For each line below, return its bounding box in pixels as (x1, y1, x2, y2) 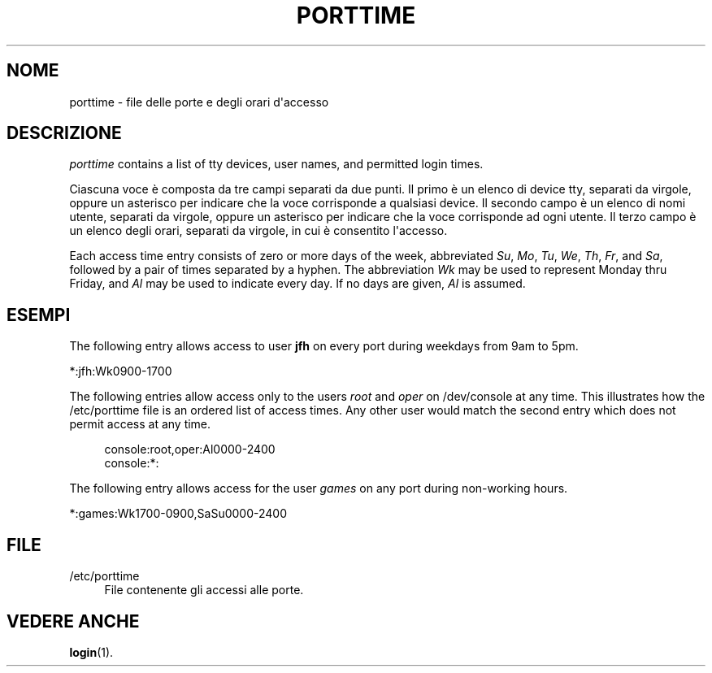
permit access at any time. (69, 417, 211, 432)
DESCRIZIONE (7, 123, 122, 144)
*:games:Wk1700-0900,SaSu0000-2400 (69, 506, 287, 521)
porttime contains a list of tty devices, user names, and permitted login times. (69, 157, 484, 172)
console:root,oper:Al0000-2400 (104, 442, 276, 457)
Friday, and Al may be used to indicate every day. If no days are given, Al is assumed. (69, 276, 526, 291)
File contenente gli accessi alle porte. (104, 583, 304, 597)
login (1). (69, 645, 114, 659)
